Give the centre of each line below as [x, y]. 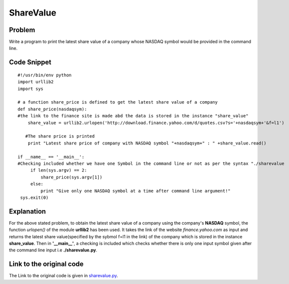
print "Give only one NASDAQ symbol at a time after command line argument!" [135, 191]
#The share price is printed [60, 136]
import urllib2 [36, 82]
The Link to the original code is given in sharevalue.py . [63, 276]
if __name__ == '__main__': [51, 157]
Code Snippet [30, 62]
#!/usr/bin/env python [45, 75]
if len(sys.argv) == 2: [59, 170]
